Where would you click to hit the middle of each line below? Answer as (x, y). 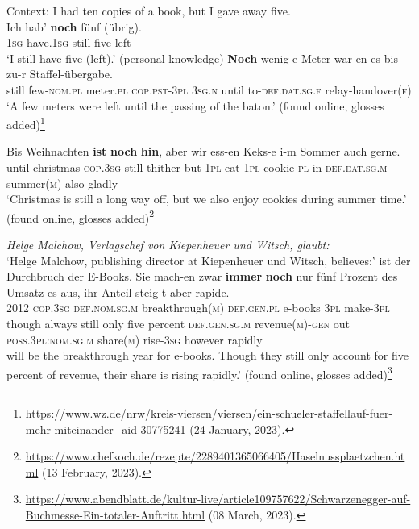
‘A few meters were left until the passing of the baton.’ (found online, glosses (195, 105)
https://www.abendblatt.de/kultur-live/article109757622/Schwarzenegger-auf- (218, 499)
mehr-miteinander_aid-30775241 (106, 429)
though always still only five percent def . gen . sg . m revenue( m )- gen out (178, 323)
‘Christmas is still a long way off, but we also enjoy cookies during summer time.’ (207, 199)
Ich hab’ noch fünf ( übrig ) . (74, 26)
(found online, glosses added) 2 (81, 216)
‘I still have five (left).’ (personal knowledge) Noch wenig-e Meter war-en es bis (202, 58)
